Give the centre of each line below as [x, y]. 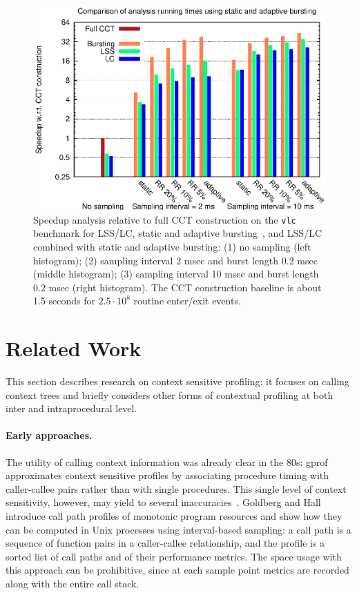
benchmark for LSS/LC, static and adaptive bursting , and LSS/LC [178, 233]
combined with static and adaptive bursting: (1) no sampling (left [172, 246]
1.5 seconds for [65, 301]
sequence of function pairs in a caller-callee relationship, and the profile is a [165, 543]
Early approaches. [49, 435]
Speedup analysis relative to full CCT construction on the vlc [165, 219]
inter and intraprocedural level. [71, 408]
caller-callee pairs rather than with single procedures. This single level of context [176, 488]
